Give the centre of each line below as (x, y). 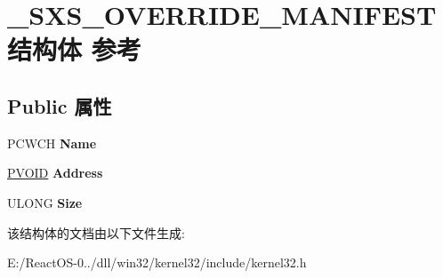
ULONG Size (45, 202)
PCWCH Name (52, 143)
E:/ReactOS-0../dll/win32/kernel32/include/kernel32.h (157, 262)
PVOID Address (55, 173)
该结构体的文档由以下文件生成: (96, 232)
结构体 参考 (74, 49)
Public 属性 (60, 105)
